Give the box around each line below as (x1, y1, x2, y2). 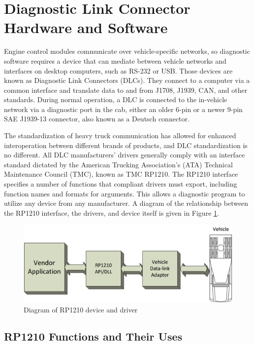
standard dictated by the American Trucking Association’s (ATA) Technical (4, 159, 233, 169)
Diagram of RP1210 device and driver (24, 304, 138, 314)
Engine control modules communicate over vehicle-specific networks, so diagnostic (4, 46, 250, 56)
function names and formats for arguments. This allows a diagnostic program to (4, 188, 245, 198)
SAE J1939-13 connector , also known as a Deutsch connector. (4, 114, 190, 124)
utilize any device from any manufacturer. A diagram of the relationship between (4, 198, 249, 208)
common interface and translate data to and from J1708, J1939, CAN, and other (4, 84, 248, 95)
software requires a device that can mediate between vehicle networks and (4, 55, 226, 66)
